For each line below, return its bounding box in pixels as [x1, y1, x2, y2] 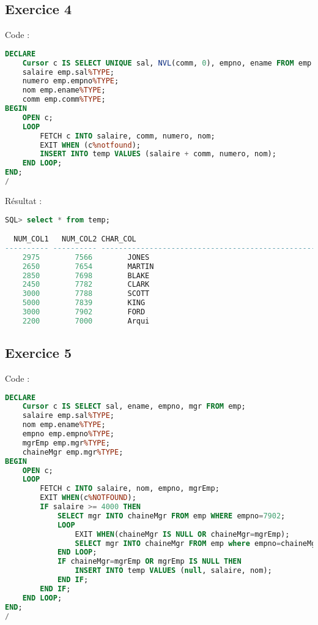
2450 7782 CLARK [22, 280, 150, 289]
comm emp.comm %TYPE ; [22, 95, 106, 104]
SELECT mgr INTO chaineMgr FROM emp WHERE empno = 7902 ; [57, 511, 286, 520]
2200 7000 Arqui [22, 316, 150, 325]
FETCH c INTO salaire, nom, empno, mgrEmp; [40, 484, 220, 493]
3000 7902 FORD [22, 308, 146, 317]
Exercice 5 [5, 343, 72, 362]
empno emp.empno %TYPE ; [22, 430, 114, 439]
